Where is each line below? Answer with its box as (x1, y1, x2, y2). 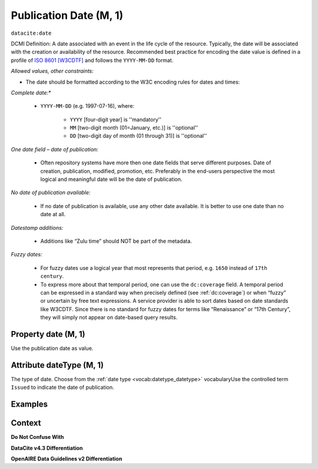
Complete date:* (11, 89, 51, 96)
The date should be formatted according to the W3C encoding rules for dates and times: (25, 78, 240, 85)
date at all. (40, 211, 66, 218)
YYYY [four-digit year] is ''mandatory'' (69, 115, 162, 123)
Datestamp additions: (11, 224, 64, 231)
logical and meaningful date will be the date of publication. (40, 176, 183, 183)
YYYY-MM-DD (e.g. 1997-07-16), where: (40, 103, 135, 110)
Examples (11, 399, 48, 409)
